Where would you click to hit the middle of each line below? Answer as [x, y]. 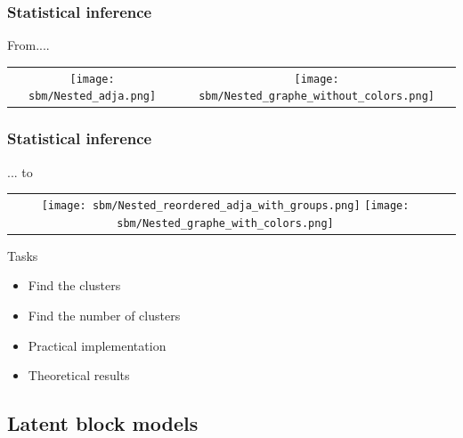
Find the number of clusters [104, 315]
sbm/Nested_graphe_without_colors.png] [317, 97]
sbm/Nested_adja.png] [92, 97]
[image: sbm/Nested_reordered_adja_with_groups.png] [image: [225, 205]
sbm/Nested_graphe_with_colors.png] [225, 223]
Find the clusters [74, 285]
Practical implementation [97, 345]
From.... [28, 45]
